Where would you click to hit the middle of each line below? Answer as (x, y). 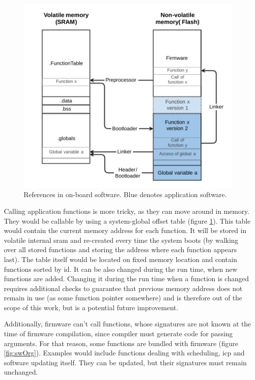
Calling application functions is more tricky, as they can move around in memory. (127, 211)
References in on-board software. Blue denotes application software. (125, 194)
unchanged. (21, 372)
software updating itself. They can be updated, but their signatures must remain (126, 362)
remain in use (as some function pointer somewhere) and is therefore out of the (123, 298)
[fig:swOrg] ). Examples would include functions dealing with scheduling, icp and (124, 353)
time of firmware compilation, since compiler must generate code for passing (118, 334)
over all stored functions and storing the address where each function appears (120, 249)
